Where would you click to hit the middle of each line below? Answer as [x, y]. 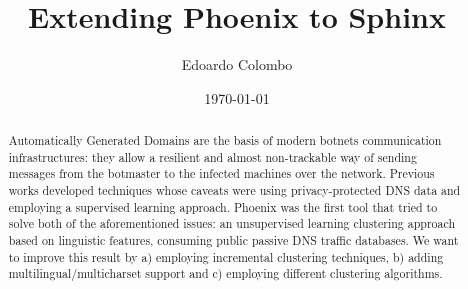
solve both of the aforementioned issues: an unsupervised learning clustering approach [232, 223]
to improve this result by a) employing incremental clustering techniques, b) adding [226, 256]
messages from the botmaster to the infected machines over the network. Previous [221, 173]
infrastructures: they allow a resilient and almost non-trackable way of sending [212, 156]
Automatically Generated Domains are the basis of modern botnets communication [225, 140]
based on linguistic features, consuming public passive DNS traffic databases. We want [233, 240]
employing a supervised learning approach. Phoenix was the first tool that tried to [223, 206]
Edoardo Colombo [237, 64]
